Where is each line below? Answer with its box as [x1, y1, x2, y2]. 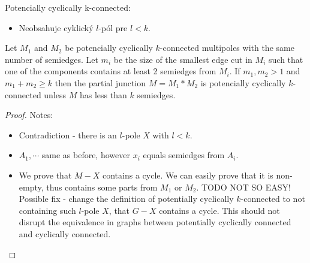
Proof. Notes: [5, 108, 53, 121]
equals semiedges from [143, 149, 225, 161]
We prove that [19, 168, 72, 181]
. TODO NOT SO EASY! [196, 180, 291, 193]
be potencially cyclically [65, 41, 153, 54]
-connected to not [240, 192, 305, 205]
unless [44, 88, 67, 101]
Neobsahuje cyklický [19, 21, 94, 34]
